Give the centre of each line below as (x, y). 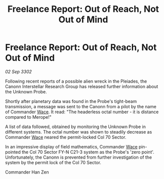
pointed (13, 152)
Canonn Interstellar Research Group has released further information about (82, 86)
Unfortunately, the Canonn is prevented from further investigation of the (79, 157)
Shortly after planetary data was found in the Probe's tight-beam (71, 101)
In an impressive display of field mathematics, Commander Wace (71, 146)
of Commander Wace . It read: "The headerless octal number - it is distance (82, 112)
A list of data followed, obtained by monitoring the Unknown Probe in (76, 127)
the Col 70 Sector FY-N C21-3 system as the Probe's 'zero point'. (88, 152)
